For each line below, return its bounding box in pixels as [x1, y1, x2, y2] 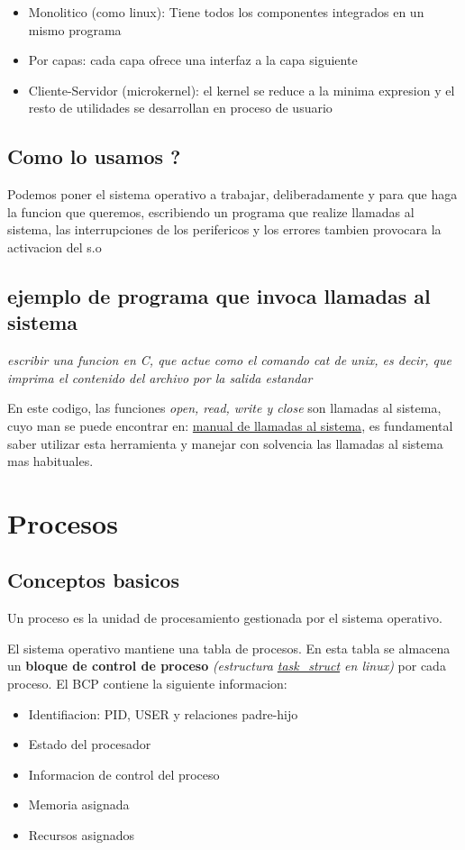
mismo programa [28, 20, 122, 39]
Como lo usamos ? [7, 142, 181, 170]
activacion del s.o [7, 237, 102, 256]
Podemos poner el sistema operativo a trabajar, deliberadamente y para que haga [7, 185, 458, 204]
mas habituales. [7, 452, 94, 471]
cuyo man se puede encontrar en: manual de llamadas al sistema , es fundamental [7, 416, 453, 434]
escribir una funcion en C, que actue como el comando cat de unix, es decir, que [7, 351, 452, 370]
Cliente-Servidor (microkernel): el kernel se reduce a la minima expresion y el [28, 80, 455, 99]
